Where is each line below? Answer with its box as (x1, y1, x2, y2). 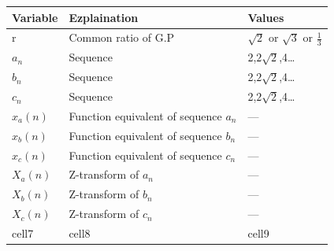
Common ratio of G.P (69, 29, 175, 46)
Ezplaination (69, 9, 139, 25)
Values (247, 9, 284, 25)
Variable (12, 9, 58, 25)
